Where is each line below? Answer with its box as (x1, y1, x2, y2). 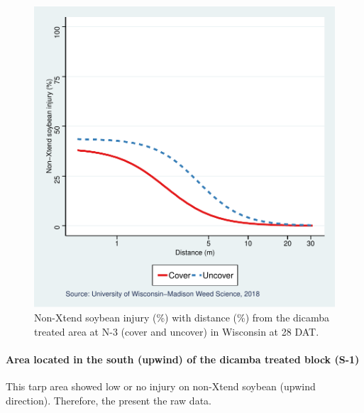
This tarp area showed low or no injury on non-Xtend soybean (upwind (6, 378, 316, 393)
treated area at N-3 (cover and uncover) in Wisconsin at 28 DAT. (34, 324, 319, 338)
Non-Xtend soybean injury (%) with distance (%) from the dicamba (34, 310, 329, 324)
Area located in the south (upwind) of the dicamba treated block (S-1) (6, 351, 360, 366)
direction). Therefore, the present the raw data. (6, 392, 211, 407)
